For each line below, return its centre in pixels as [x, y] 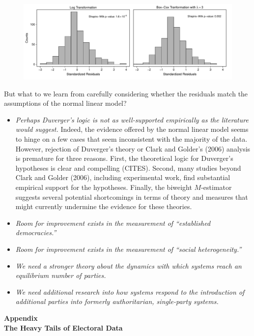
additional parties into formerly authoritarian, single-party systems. [117, 301]
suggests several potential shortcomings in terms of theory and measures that [132, 197]
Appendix [21, 318]
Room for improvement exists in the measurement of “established [113, 223]
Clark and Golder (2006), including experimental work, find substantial [123, 177]
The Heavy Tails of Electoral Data [63, 327]
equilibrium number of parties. [61, 275]
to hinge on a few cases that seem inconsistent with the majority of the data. [131, 139]
